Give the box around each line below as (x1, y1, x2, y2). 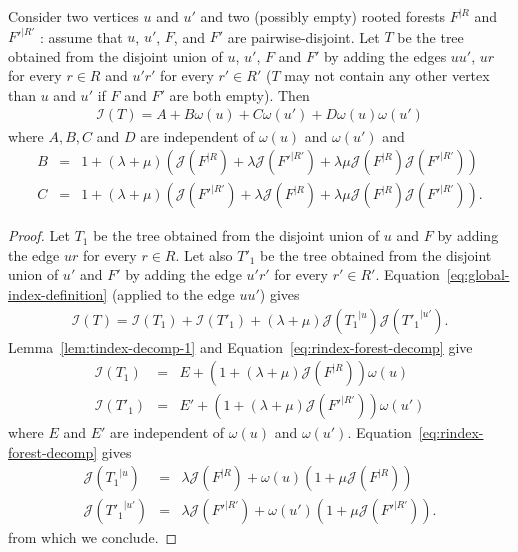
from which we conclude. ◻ (8, 527, 178, 548)
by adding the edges (323, 45, 447, 66)
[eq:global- (446, 264, 510, 285)
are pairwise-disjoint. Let (227, 26, 380, 47)
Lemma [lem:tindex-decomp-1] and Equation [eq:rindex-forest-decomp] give (8, 336, 473, 357)
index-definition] (8, 283, 108, 304)
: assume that (40, 26, 123, 47)
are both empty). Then (169, 84, 310, 105)
